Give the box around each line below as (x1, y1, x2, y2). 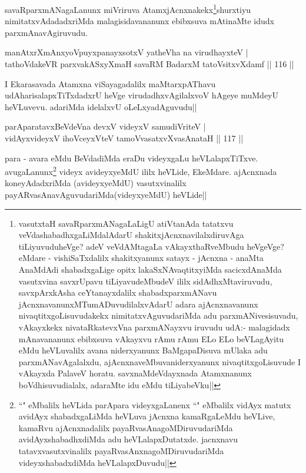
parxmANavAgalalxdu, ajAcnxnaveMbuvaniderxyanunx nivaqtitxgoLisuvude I (18, 355, 301, 368)
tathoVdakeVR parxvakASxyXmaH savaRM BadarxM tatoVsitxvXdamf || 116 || (5, 58, 294, 70)
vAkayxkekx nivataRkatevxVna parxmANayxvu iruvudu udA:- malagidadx (18, 320, 290, 333)
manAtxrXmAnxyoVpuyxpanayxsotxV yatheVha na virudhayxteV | (5, 46, 248, 58)
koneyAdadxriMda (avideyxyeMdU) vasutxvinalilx (5, 177, 187, 189)
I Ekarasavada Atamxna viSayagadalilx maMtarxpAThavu (5, 77, 216, 90)
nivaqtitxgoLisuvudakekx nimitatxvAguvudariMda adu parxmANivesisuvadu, (18, 309, 298, 322)
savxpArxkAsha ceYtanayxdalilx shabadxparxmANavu (18, 286, 217, 299)
